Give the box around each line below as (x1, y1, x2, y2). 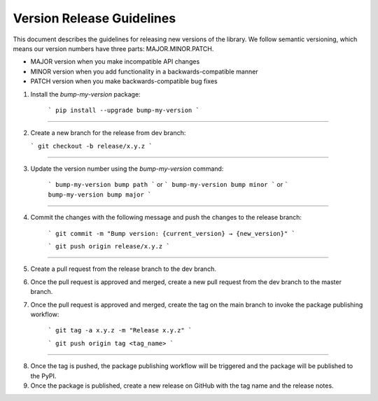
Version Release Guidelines (13, 10, 176, 26)
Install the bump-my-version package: (30, 90, 141, 98)
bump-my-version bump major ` (48, 190, 152, 199)
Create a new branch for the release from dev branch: (30, 129, 186, 137)
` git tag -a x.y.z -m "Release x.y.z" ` (48, 326, 192, 335)
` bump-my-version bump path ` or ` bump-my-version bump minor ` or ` (48, 181, 288, 189)
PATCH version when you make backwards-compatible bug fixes (30, 77, 218, 85)
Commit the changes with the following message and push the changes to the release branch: (30, 213, 302, 222)
